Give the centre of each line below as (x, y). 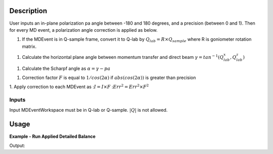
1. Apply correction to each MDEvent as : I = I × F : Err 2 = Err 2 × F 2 (79, 87)
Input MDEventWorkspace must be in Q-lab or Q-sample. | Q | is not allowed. (88, 110)
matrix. (29, 46)
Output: (17, 145)
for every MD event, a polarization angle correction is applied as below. (83, 30)
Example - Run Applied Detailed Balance (53, 136)
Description (28, 11)
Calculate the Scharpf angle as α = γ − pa (66, 68)
